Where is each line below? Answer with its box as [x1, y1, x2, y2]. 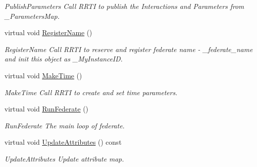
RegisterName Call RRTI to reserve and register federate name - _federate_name [4, 44, 253, 54]
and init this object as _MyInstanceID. [4, 54, 123, 64]
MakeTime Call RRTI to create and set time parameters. [4, 87, 178, 97]
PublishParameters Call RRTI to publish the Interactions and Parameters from [4, 1, 244, 11]
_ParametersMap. [4, 10, 60, 21]
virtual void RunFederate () [4, 104, 89, 114]
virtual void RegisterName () [4, 27, 92, 38]
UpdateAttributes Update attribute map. [4, 153, 124, 164]
